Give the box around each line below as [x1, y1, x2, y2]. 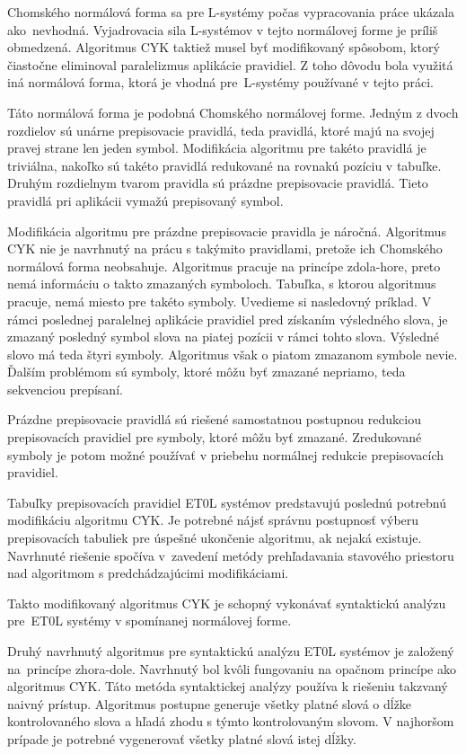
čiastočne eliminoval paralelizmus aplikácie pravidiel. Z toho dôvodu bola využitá [7, 55, 453, 74]
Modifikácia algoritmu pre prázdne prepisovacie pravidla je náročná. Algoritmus [7, 221, 446, 240]
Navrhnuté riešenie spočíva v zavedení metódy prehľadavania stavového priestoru [7, 546, 454, 564]
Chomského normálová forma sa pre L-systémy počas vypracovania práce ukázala [7, 3, 455, 21]
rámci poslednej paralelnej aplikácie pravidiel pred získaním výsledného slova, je [7, 309, 448, 328]
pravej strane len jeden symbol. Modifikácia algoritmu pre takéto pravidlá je [7, 138, 426, 157]
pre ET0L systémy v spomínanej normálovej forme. [7, 611, 292, 630]
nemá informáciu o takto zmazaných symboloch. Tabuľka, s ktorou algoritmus [7, 274, 436, 293]
